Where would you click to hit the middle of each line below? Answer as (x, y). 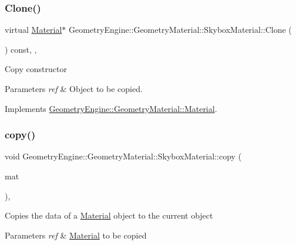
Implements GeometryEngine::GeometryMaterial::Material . (111, 108)
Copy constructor (36, 69)
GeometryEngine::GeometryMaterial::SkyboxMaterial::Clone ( (180, 30)
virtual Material (33, 30)
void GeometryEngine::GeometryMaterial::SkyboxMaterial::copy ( (123, 156)
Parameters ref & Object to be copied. (74, 89)
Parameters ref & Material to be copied (76, 235)
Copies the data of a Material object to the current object (109, 215)
